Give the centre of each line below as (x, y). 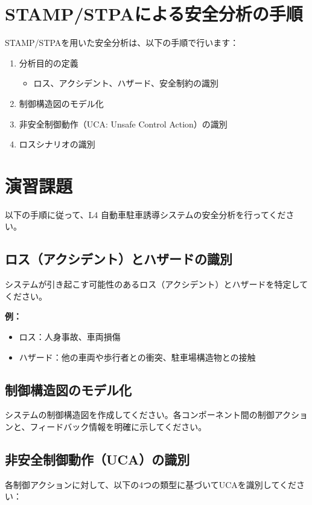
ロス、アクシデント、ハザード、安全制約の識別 (126, 83)
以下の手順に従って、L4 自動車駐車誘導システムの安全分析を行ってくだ (145, 214)
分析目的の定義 (49, 63)
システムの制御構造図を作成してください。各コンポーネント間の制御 (140, 415)
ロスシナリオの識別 (57, 144)
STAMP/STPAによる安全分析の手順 (154, 14)
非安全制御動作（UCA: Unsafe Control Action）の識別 (123, 124)
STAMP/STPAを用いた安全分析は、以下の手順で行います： (122, 43)
